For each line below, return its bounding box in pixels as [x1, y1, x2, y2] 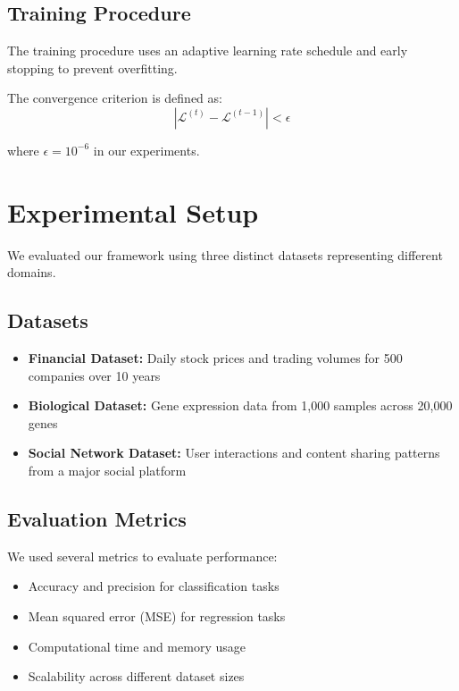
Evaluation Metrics [7, 505, 187, 533]
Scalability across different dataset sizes [28, 667, 245, 686]
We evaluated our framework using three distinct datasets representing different [7, 245, 443, 264]
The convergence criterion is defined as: [7, 88, 222, 107]
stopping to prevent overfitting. [7, 58, 178, 77]
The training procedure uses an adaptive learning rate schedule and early [7, 41, 408, 60]
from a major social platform [28, 461, 187, 480]
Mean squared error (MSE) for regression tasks [28, 607, 286, 626]
